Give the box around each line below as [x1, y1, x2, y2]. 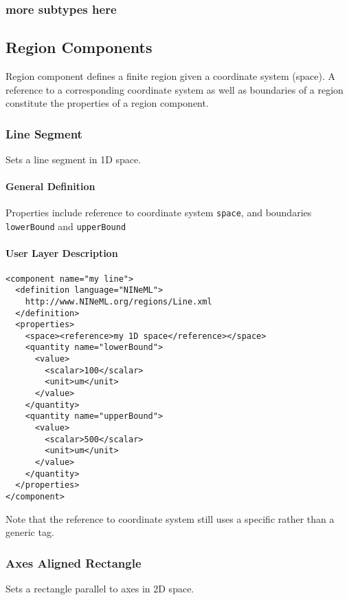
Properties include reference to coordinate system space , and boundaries [5, 205, 312, 220]
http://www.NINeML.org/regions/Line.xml [25, 296, 212, 307]
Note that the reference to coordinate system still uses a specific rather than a [5, 511, 335, 526]
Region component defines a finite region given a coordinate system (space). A [5, 69, 336, 83]
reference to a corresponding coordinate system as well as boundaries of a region [5, 82, 344, 96]
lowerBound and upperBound [5, 219, 126, 234]
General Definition [5, 179, 95, 194]
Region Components [5, 37, 153, 58]
